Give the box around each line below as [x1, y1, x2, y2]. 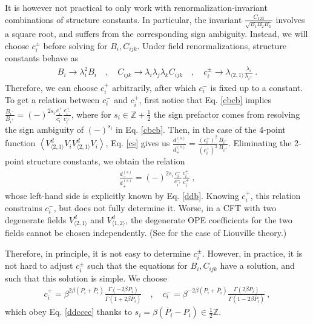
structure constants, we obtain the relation [27, 155, 185, 167]
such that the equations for [87, 259, 188, 272]
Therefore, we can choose [5, 81, 98, 93]
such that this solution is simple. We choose [5, 271, 167, 284]
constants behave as [5, 52, 79, 64]
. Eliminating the [228, 137, 292, 149]
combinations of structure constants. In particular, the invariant [5, 13, 242, 25]
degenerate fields [5, 213, 67, 226]
